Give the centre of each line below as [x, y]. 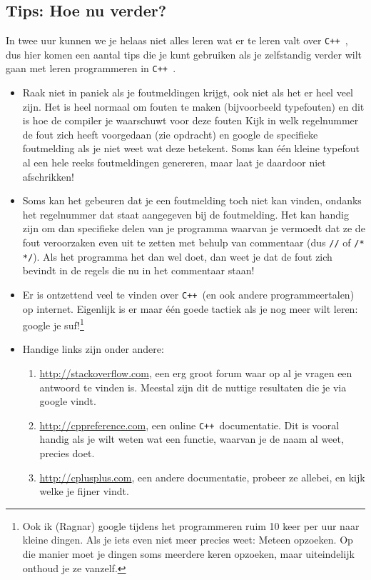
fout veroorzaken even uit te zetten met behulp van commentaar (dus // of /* [193, 242]
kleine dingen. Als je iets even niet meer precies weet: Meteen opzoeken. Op [188, 540]
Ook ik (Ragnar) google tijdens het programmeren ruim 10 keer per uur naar [191, 525]
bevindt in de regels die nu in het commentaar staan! [138, 270]
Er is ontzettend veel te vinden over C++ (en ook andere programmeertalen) [188, 294]
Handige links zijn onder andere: [93, 349]
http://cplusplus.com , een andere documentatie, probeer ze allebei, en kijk [202, 477]
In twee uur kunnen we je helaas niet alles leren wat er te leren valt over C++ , [177, 40]
